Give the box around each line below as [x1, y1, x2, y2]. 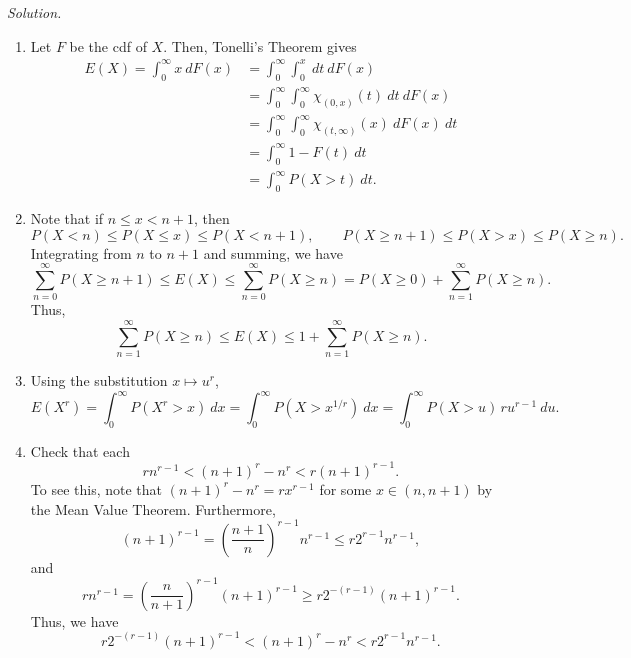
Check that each [30, 440, 130, 461]
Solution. [7, 2, 62, 22]
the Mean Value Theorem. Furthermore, [30, 498, 276, 519]
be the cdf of [69, 35, 147, 56]
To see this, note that [30, 478, 162, 499]
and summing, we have [203, 242, 343, 263]
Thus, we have [30, 610, 119, 631]
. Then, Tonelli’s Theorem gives [163, 35, 357, 56]
